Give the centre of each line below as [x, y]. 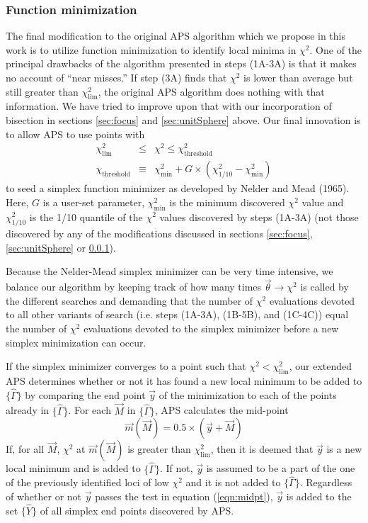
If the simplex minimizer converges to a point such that [126, 366]
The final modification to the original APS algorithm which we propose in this [176, 36]
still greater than [42, 91]
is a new [344, 449]
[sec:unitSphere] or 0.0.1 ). [61, 247]
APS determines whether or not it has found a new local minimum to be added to [184, 381]
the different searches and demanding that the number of [130, 300]
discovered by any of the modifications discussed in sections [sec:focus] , [159, 234]
